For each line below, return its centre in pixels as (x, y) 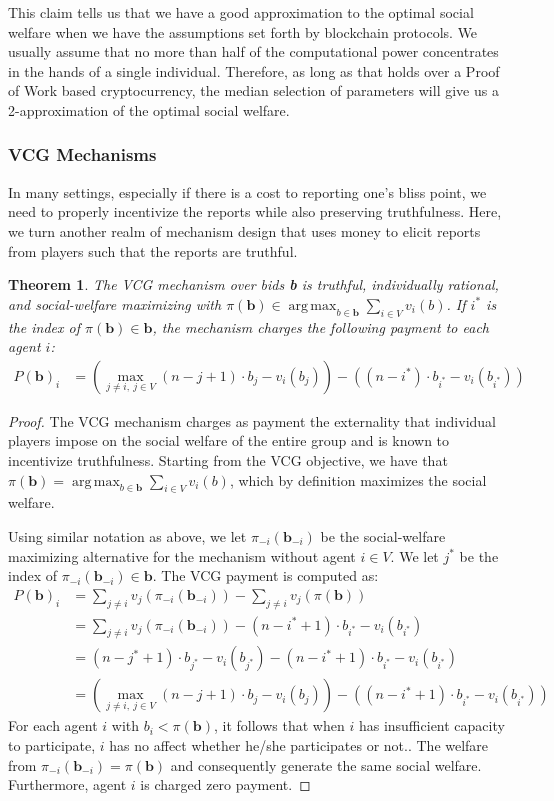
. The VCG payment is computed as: (265, 575)
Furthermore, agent (67, 784)
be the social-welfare (383, 535)
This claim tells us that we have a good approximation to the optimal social (241, 12)
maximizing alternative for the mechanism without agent (182, 555)
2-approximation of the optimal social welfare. (149, 109)
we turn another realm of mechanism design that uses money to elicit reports (244, 230)
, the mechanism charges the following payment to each (320, 326)
